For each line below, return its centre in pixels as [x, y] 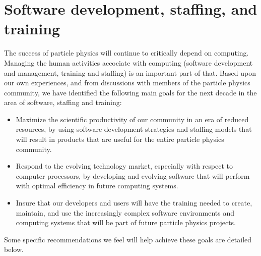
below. [14, 249]
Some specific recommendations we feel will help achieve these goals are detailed [128, 239]
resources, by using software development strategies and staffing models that [134, 129]
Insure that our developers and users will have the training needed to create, [134, 203]
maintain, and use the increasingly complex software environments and [125, 212]
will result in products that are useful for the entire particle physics [120, 139]
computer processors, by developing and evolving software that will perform [133, 175]
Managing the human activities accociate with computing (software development [128, 62]
